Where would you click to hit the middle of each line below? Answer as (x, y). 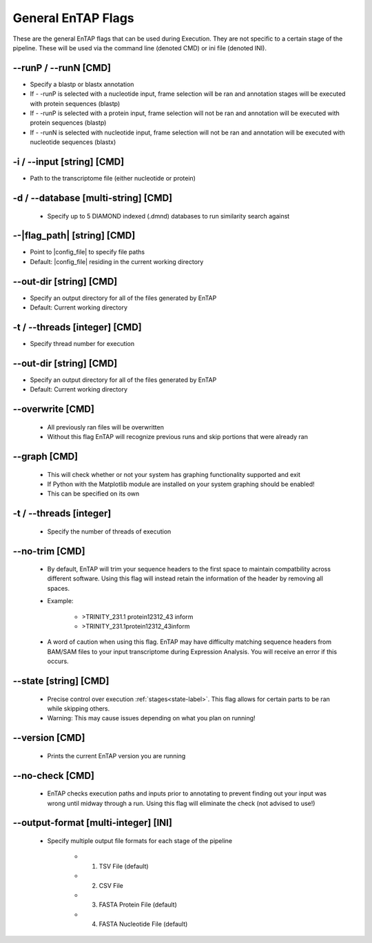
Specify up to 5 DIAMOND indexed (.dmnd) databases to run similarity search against (168, 216)
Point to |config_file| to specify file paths (87, 252)
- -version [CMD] (49, 738)
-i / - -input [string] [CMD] (69, 162)
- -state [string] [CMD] (61, 681)
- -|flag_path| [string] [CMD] (74, 235)
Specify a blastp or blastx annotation (82, 84)
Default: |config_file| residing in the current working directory (117, 261)
